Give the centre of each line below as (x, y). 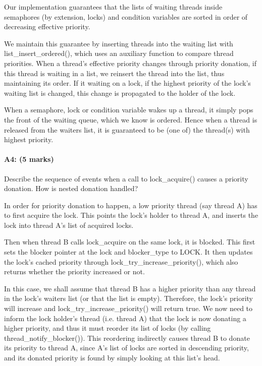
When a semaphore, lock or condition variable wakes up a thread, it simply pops (129, 110)
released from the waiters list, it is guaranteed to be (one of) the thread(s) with (127, 129)
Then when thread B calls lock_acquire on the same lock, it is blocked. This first (130, 242)
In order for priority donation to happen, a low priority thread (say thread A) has (131, 205)
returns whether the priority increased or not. (74, 271)
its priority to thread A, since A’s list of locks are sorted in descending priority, (126, 348)
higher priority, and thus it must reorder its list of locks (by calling (108, 328)
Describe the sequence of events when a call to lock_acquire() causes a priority (126, 178)
